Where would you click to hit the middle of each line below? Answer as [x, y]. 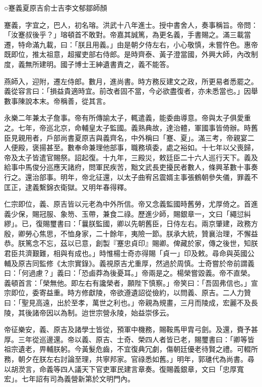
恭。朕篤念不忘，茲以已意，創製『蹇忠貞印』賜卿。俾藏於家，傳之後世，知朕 [131, 243]
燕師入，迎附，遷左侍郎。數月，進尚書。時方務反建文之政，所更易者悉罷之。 [131, 81]
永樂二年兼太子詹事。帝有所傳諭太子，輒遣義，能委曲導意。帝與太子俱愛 [124, 118]
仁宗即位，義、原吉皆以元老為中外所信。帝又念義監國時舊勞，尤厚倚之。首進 [131, 204]
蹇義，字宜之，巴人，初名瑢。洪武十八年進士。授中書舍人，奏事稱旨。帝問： [131, 24]
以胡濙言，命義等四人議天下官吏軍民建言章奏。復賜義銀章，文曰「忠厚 [120, 369]
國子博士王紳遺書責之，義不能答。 [117, 64]
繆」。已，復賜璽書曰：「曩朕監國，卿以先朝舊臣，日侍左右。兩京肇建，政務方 [131, 223]
